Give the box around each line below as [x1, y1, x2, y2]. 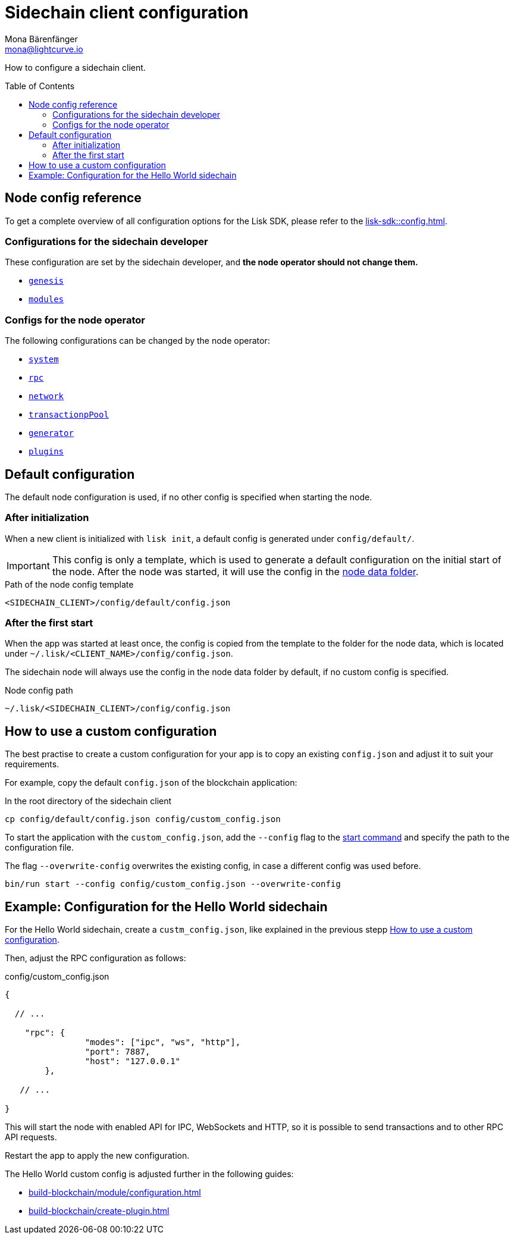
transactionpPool [29, 410, 109, 420]
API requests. [5, 1132, 57, 1143]
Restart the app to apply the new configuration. [5, 1150, 190, 1161]
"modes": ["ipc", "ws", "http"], [84, 1037, 241, 1047]
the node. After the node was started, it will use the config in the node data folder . [52, 565, 419, 578]
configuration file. [5, 842, 74, 853]
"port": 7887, [84, 1047, 151, 1057]
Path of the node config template [5, 579, 134, 589]
